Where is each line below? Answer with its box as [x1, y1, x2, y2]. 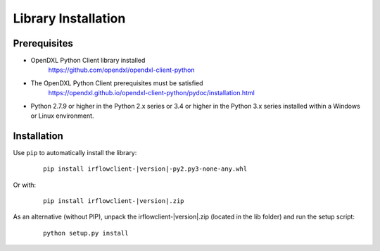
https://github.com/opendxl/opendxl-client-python [48, 66, 195, 74]
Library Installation [13, 11, 126, 26]
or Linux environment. [30, 111, 94, 120]
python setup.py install [43, 229, 129, 237]
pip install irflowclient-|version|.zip [43, 197, 184, 205]
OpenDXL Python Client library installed [30, 56, 146, 65]
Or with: [13, 180, 37, 189]
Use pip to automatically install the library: [13, 148, 137, 157]
